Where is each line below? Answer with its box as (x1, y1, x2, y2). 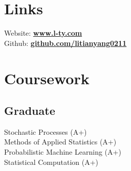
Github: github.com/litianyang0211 (4, 37, 127, 48)
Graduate (4, 103, 55, 118)
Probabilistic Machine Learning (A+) (4, 146, 121, 157)
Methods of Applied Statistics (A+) (4, 136, 117, 147)
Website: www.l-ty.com (4, 28, 82, 38)
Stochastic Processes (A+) (4, 126, 87, 137)
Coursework (4, 67, 90, 88)
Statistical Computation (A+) (4, 156, 99, 167)
